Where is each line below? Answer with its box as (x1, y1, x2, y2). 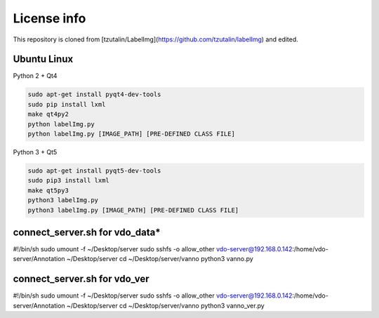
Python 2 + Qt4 (13, 72, 58, 80)
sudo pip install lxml (27, 100, 106, 108)
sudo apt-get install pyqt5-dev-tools (27, 166, 161, 175)
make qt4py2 (27, 110, 69, 119)
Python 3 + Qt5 (13, 147, 58, 156)
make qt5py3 (27, 186, 69, 194)
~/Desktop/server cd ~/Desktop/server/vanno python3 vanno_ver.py (66, 301, 265, 310)
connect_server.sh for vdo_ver (13, 273, 150, 285)
